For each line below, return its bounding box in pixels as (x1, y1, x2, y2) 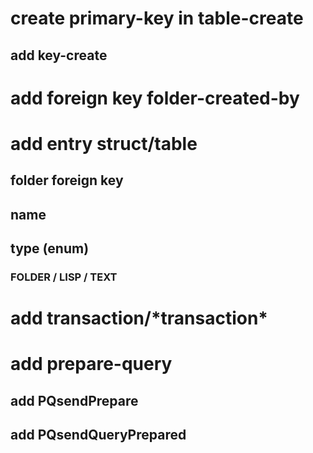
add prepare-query (10, 353, 173, 376)
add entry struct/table (10, 132, 198, 155)
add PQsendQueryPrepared (10, 427, 187, 444)
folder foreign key (10, 172, 124, 189)
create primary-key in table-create (10, 7, 304, 30)
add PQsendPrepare (10, 392, 139, 409)
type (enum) (10, 240, 90, 257)
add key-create (10, 47, 108, 64)
